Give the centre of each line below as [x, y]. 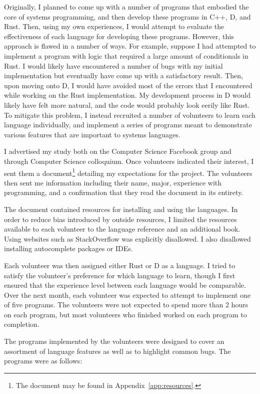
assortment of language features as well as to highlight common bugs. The [117, 351]
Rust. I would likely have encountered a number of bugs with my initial [113, 65]
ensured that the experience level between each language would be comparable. [125, 285]
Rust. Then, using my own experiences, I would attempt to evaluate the [114, 26]
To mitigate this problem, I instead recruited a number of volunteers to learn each [130, 115]
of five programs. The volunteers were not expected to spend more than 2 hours [126, 305]
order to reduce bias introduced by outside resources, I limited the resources [120, 219]
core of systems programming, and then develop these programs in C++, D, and [127, 16]
